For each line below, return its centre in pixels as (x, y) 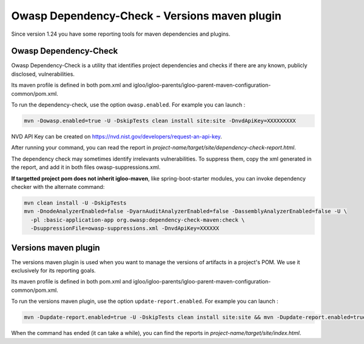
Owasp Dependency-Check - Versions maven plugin (146, 16)
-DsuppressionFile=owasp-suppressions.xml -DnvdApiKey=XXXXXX (125, 228)
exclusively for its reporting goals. (54, 270)
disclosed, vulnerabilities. (43, 74)
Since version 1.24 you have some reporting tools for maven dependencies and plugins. (121, 34)
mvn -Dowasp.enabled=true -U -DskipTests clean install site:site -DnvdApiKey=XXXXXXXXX (160, 121)
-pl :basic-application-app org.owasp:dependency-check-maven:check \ (138, 220)
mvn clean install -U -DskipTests (75, 203)
